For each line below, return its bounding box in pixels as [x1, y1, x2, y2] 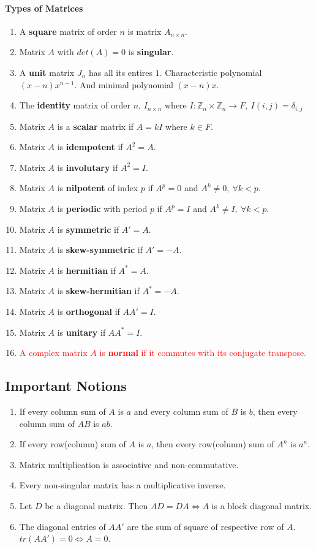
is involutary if [57, 161, 118, 173]
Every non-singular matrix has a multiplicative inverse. [19, 479, 226, 491]
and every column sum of [134, 404, 228, 417]
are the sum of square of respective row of [127, 520, 284, 532]
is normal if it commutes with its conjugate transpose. [99, 346, 307, 359]
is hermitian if [57, 263, 116, 276]
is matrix [127, 25, 162, 37]
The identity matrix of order [19, 99, 131, 112]
